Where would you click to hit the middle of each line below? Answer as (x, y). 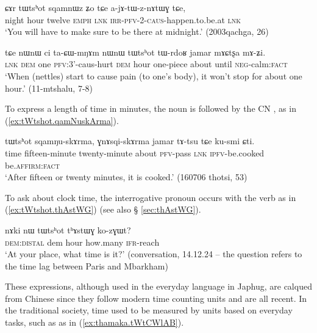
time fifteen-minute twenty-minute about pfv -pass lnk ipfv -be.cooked (135, 152)
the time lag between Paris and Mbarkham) (87, 265)
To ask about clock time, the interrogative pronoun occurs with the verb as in (151, 197)
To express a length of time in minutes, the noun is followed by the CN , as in (151, 108)
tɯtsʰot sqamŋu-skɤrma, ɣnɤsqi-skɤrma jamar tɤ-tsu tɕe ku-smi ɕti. (130, 141)
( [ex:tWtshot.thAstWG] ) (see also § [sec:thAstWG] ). (103, 209)
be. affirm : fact (32, 165)
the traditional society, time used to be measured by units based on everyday (149, 310)
